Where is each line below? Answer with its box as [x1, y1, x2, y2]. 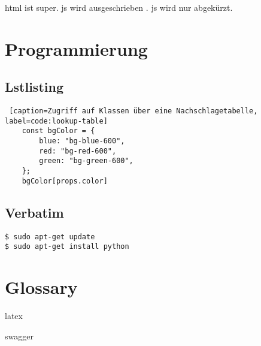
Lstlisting [5, 77, 63, 96]
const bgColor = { [22, 127, 95, 136]
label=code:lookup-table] [5, 116, 108, 125]
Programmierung [5, 36, 148, 61]
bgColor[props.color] [22, 176, 108, 185]
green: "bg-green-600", [39, 157, 133, 166]
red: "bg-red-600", [39, 146, 117, 155]
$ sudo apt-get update [5, 232, 95, 241]
